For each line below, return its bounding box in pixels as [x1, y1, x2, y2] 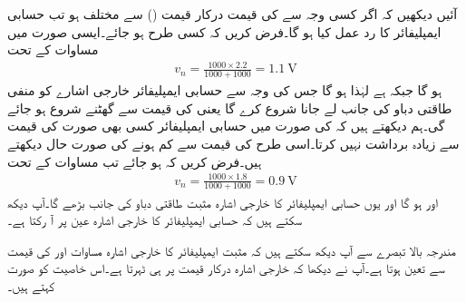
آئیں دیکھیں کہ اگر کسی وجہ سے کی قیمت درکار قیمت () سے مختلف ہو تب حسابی [7, 5, 458, 23]
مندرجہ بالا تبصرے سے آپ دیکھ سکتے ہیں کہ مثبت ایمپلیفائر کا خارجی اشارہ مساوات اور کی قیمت [7, 240, 456, 259]
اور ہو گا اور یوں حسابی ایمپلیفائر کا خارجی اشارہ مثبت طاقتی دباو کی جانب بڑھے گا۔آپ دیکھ [7, 192, 438, 211]
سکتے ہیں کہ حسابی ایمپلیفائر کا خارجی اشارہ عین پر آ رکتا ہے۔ [7, 210, 302, 229]
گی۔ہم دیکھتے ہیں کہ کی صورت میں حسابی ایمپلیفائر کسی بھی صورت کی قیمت [7, 116, 445, 135]
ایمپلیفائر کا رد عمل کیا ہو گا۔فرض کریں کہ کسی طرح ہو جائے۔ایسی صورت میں [7, 22, 442, 41]
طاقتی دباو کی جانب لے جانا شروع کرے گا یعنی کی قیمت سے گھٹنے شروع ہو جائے [7, 98, 452, 117]
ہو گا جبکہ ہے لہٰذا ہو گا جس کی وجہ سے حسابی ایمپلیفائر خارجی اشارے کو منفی [7, 81, 442, 100]
